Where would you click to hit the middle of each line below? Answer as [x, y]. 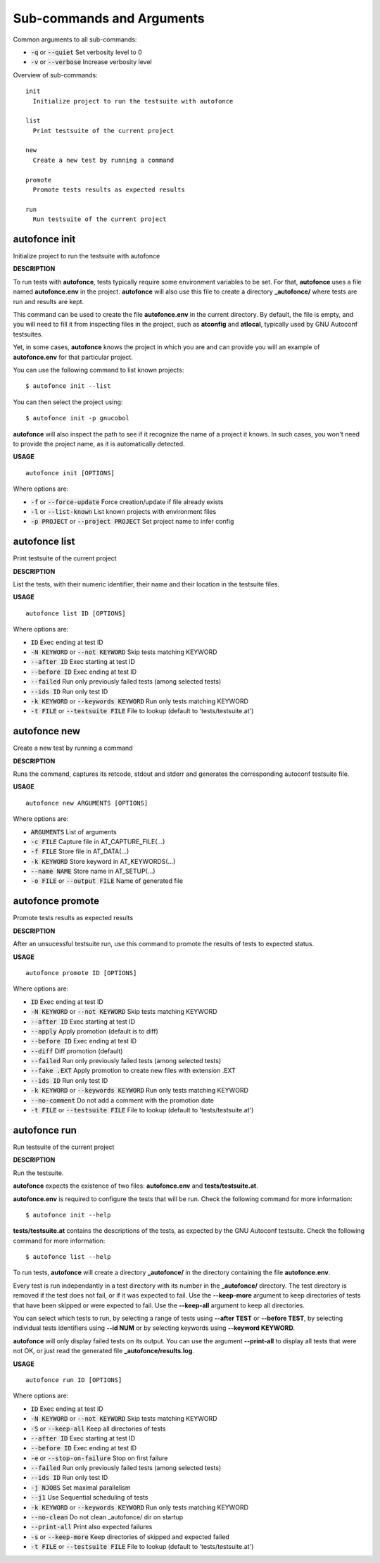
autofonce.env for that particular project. [73, 357]
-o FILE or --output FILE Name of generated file [107, 881]
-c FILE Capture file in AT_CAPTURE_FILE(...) [98, 841]
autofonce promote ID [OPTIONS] [81, 973]
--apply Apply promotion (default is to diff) [94, 1031]
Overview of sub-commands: [55, 75]
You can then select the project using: [68, 402]
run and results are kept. [49, 301]
